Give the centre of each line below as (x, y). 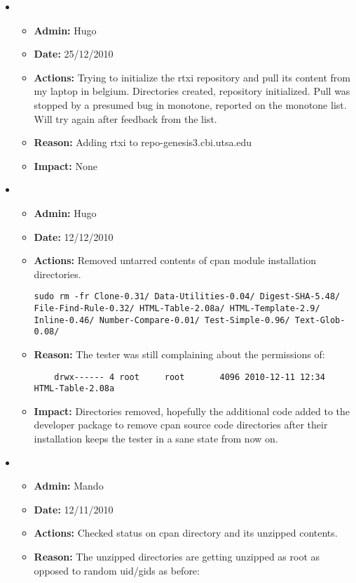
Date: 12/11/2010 (74, 509)
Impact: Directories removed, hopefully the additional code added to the (192, 411)
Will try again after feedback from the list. (125, 118)
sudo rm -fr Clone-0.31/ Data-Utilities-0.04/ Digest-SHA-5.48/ (187, 297)
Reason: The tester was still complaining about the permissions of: (179, 354)
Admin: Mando (69, 486)
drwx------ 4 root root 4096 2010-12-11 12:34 (190, 377)
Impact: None (66, 165)
